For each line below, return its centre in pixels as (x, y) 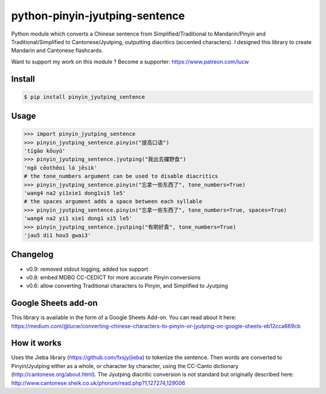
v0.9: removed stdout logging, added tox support (87, 269)
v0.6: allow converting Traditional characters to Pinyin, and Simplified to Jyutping (127, 286)
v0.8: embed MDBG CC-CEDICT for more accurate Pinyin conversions (113, 277)
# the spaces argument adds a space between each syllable (113, 202)
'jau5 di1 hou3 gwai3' (57, 235)
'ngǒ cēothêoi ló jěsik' (61, 168)
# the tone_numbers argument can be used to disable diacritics (121, 176)
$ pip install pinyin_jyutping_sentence (84, 97)
